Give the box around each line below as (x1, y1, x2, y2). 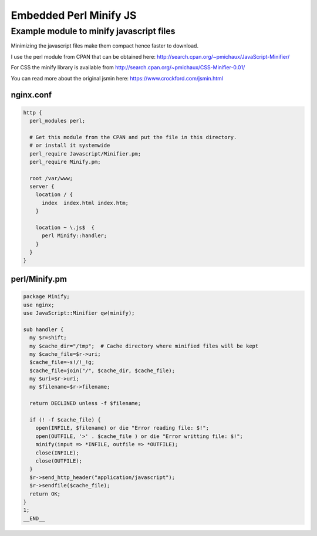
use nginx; (23, 301, 55, 308)
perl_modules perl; (29, 117, 86, 124)
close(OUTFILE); (35, 458, 82, 464)
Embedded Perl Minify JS (11, 9, 137, 22)
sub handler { (23, 326, 64, 333)
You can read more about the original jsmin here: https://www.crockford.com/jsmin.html (11, 75, 223, 82)
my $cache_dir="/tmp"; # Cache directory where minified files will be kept (29, 342, 259, 349)
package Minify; (23, 294, 70, 300)
